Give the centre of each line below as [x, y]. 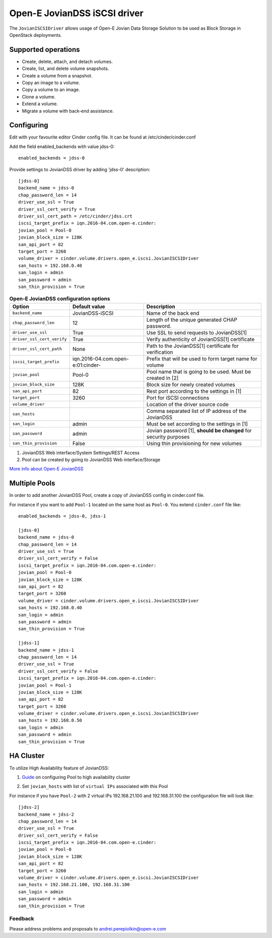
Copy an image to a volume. [51, 83]
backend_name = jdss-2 [46, 814]
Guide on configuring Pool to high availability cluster [76, 777]
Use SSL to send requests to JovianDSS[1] [196, 332]
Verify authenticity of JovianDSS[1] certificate [200, 339]
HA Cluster [27, 756]
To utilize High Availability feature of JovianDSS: [59, 768]
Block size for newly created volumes [191, 384]
